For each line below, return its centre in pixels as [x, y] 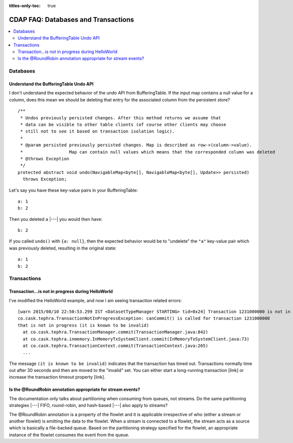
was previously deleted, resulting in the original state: [63, 248]
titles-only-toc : [25, 6]
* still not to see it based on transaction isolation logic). [98, 131]
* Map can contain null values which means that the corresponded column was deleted [148, 152]
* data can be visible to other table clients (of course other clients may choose [123, 125]
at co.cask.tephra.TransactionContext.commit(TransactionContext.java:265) [115, 346]
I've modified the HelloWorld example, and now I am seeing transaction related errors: [95, 300]
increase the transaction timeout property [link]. [57, 377]
